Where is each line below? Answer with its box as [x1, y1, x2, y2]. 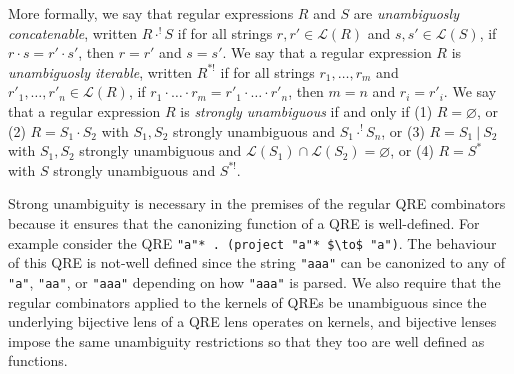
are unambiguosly [353, 3, 459, 23]
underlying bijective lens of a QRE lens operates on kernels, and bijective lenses [8, 311, 497, 332]
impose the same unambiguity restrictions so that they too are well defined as [8, 330, 485, 351]
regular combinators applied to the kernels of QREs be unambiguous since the [8, 291, 487, 312]
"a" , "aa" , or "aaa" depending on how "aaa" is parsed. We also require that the [8, 271, 501, 292]
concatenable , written [8, 22, 138, 43]
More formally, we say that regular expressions [8, 3, 294, 23]
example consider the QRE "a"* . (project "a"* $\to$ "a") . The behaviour [8, 232, 497, 253]
